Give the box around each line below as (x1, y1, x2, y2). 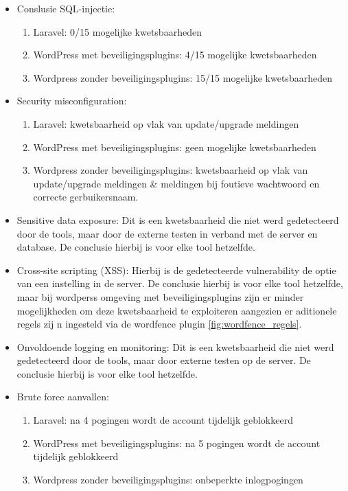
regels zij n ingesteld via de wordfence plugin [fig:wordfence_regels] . (16, 317, 302, 331)
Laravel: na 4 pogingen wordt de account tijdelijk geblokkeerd (33, 413, 293, 427)
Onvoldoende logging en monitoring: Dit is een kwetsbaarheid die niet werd (16, 339, 334, 354)
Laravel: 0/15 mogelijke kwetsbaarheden (33, 24, 202, 38)
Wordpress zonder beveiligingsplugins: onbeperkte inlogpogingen (33, 472, 303, 486)
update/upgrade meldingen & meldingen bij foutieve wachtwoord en (33, 176, 320, 190)
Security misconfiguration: (16, 93, 127, 108)
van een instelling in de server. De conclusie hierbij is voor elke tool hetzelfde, (16, 276, 343, 290)
